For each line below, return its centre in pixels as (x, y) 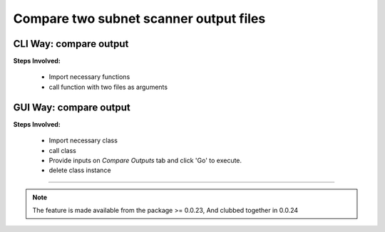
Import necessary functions (89, 77)
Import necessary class (83, 141)
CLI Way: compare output (71, 44)
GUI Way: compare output (72, 107)
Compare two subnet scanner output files (139, 19)
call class (62, 150)
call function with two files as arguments (108, 87)
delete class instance (80, 170)
